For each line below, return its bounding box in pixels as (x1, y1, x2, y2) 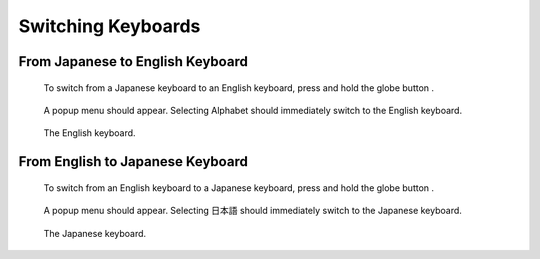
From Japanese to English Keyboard (18, 53, 249, 70)
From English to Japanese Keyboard (18, 153, 249, 170)
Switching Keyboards (18, 15, 201, 37)
